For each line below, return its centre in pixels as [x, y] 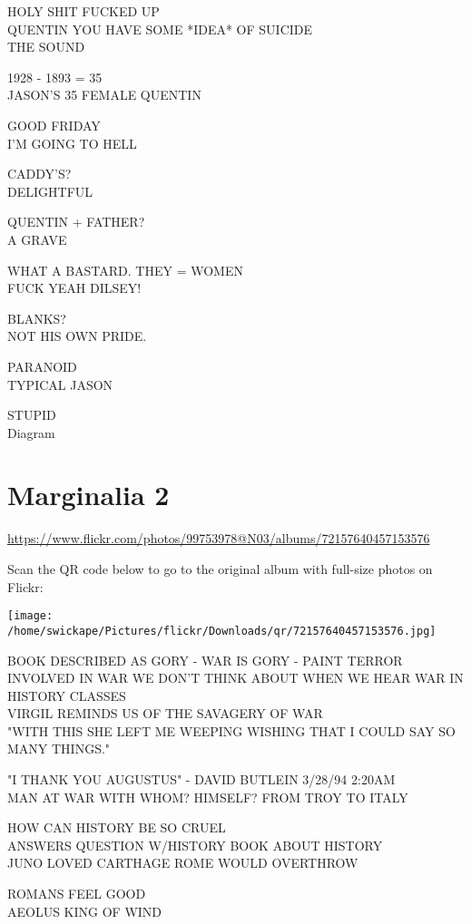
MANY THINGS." [59, 749]
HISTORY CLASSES [67, 695]
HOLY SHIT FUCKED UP [83, 11]
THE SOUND [46, 47]
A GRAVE [37, 239]
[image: [30, 616]
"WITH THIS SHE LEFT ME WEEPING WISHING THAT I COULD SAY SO [231, 730]
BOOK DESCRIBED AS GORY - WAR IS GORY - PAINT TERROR [205, 660]
